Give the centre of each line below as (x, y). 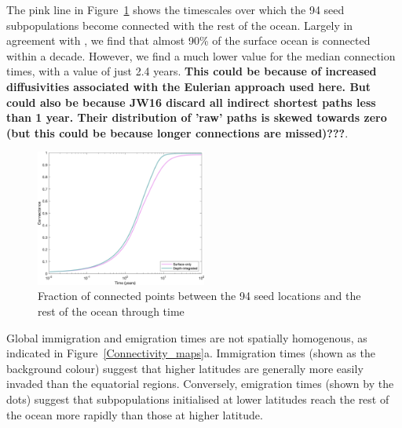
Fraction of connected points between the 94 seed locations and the (199, 296)
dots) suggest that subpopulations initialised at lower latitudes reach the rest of (198, 399)
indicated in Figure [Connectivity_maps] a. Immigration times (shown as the (191, 353)
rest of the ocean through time (111, 311)
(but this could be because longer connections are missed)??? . (177, 132)
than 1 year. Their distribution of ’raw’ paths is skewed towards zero (197, 117)
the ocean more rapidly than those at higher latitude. (135, 414)
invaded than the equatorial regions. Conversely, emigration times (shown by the (200, 384)
